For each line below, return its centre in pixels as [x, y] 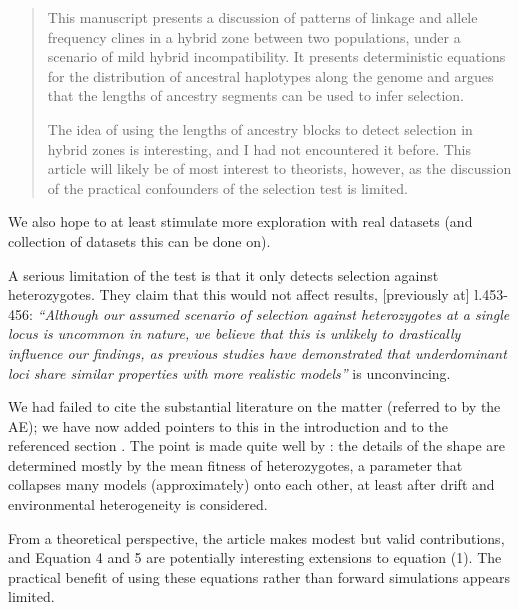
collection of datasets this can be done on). [139, 240]
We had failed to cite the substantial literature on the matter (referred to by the [254, 406]
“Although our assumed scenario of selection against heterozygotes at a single [273, 313]
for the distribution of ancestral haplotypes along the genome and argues [270, 75]
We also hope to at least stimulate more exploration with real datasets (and [240, 221]
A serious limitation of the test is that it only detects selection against [223, 274]
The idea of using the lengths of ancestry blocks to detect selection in [260, 128]
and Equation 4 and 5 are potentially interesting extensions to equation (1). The [255, 557]
